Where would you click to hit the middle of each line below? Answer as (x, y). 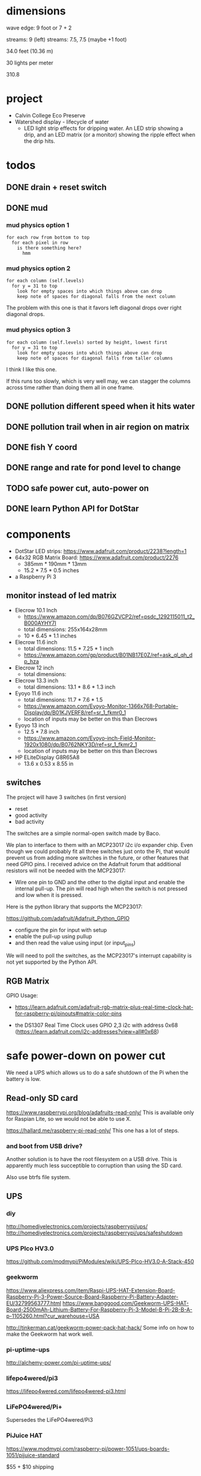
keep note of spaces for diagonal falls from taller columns (95, 358)
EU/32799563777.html (34, 1303)
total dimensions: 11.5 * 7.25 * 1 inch (69, 648)
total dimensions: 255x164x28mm (66, 629)
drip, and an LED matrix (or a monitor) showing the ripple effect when (109, 134)
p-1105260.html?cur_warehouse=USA (53, 1316)
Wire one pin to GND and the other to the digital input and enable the (100, 882)
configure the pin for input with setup (61, 930)
